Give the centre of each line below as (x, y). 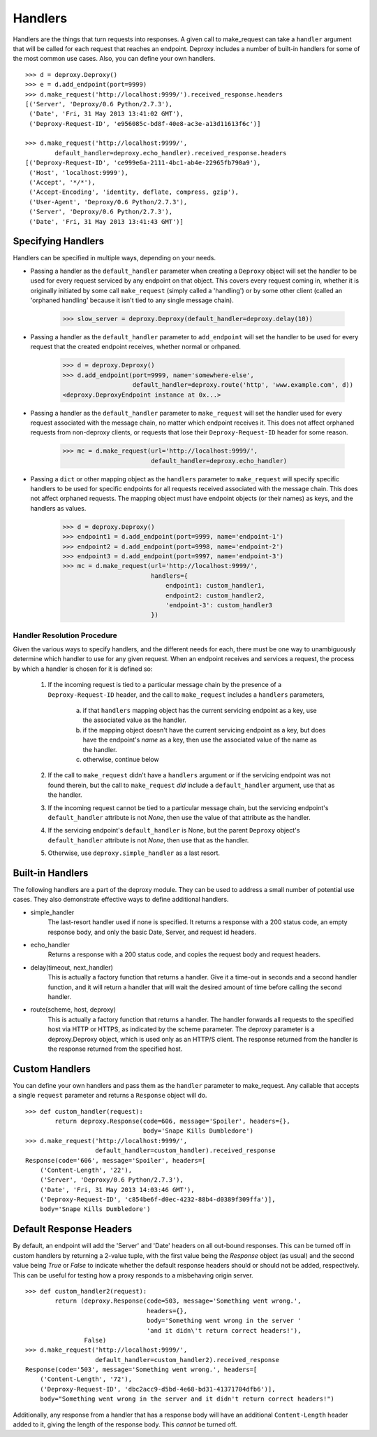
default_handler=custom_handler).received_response (185, 1151)
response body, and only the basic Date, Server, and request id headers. (152, 932)
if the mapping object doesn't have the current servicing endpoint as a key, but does (204, 730)
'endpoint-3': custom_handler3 (219, 605)
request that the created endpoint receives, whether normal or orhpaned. (135, 347)
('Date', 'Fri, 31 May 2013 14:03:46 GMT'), (117, 1190)
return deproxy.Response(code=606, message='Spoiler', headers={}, (172, 1121)
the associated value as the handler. (134, 720)
